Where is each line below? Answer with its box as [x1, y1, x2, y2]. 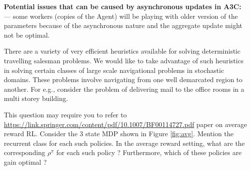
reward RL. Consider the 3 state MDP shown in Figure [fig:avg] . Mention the [4, 128, 234, 139]
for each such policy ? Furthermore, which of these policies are [56, 147, 242, 157]
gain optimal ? [4, 156, 47, 167]
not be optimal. [4, 29, 50, 40]
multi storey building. [4, 93, 68, 103]
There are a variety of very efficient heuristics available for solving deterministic [4, 46, 241, 56]
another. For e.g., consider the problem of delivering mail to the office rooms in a [4, 84, 245, 94]
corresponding [4, 147, 46, 157]
